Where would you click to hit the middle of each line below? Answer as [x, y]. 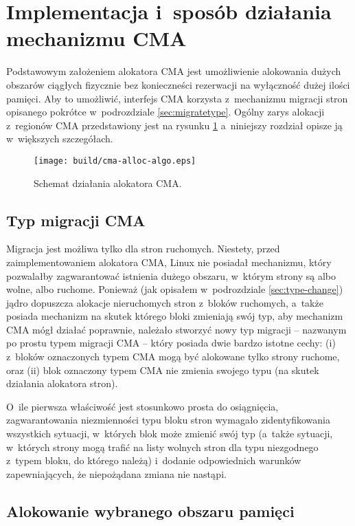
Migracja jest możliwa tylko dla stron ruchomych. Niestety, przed [143, 249]
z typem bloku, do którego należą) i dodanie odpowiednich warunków [154, 460]
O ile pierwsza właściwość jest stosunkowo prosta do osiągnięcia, [142, 406]
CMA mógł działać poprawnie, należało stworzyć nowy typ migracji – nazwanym [176, 329]
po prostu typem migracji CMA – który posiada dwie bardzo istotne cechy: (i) [171, 343]
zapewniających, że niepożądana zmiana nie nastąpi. [116, 473]
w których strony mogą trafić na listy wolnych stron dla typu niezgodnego [162, 447]
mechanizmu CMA [96, 38]
